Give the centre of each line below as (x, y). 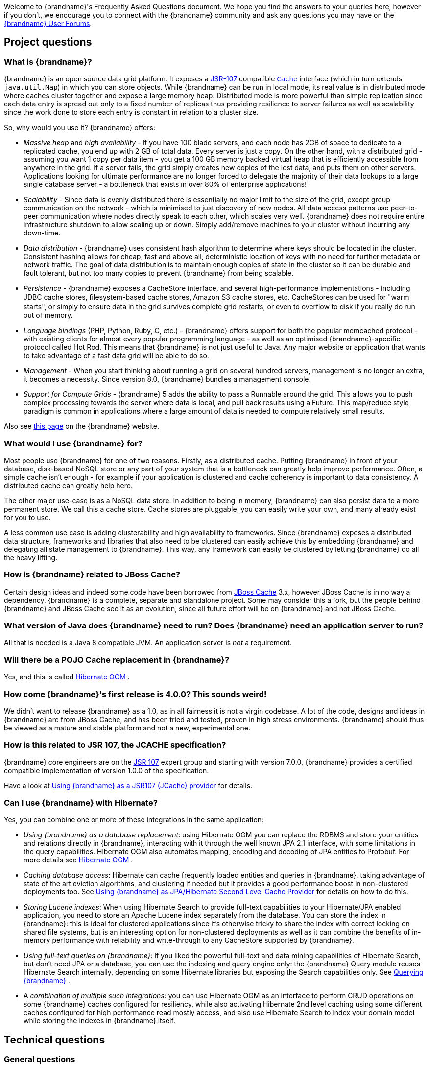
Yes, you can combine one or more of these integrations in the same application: (134, 820)
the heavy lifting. (31, 557)
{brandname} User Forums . (48, 23)
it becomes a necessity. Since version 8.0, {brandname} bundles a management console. (167, 379)
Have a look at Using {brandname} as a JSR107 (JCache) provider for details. (128, 785)
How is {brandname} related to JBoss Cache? (92, 575)
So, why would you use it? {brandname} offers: (80, 128)
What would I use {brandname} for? (73, 443)
